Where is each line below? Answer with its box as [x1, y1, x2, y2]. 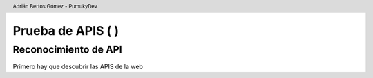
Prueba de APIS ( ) [12, 23, 119, 39]
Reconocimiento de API [12, 43, 122, 55]
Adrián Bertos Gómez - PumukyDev [12, 3, 98, 10]
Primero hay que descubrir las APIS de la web [12, 62, 143, 70]
